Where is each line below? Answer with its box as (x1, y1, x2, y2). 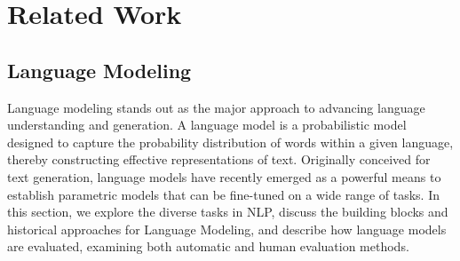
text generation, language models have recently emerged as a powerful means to (7, 167, 441, 186)
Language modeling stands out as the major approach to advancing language (7, 98, 425, 116)
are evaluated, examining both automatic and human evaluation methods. (7, 237, 409, 256)
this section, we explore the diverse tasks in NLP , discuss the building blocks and (7, 202, 448, 221)
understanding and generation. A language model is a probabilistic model (7, 115, 407, 134)
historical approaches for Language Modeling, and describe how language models (7, 219, 447, 238)
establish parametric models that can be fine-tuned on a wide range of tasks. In (7, 185, 440, 203)
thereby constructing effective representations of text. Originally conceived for (7, 150, 431, 169)
